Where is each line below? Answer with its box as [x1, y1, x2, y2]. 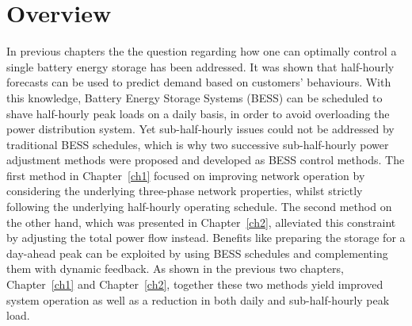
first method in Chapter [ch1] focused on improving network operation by [6, 167, 365, 183]
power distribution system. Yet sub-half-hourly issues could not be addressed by [6, 121, 395, 137]
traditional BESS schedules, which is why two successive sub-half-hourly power [6, 136, 389, 152]
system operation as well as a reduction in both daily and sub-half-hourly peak [6, 291, 390, 308]
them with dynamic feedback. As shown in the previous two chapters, [6, 260, 344, 277]
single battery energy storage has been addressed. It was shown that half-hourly [6, 58, 395, 75]
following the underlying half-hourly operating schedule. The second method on [6, 198, 392, 215]
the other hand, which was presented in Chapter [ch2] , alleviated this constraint [6, 213, 396, 230]
